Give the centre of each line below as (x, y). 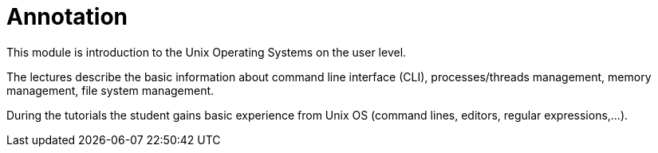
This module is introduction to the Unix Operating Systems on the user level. (207, 52)
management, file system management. (110, 90)
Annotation (67, 17)
